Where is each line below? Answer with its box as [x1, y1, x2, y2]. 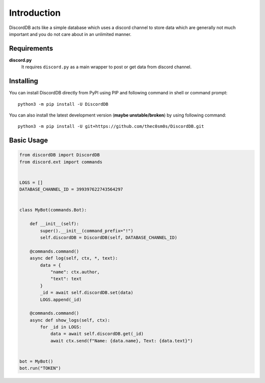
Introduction [9, 7, 61, 18]
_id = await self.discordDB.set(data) [40, 290, 133, 295]
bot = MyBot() [19, 359, 53, 364]
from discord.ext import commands [19, 159, 103, 165]
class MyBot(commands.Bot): [19, 207, 87, 213]
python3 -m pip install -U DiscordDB [18, 101, 109, 107]
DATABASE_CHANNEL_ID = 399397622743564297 [19, 187, 123, 192]
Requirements [9, 44, 53, 53]
